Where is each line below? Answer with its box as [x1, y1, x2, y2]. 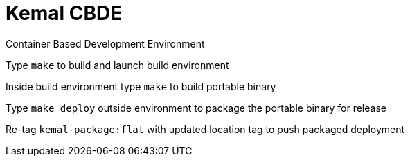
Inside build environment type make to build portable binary [6, 80, 276, 92]
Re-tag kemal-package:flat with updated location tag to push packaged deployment [6, 123, 405, 135]
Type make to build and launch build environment [6, 59, 229, 71]
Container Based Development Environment [6, 37, 205, 50]
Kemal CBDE [6, 1, 123, 25]
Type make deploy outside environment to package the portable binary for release [6, 101, 386, 114]
